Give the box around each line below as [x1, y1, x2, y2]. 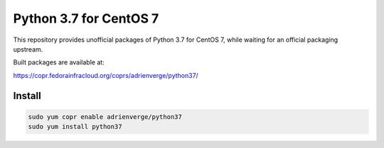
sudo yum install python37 [28, 123, 122, 131]
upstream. [13, 45, 43, 53]
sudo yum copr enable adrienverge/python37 [28, 113, 183, 120]
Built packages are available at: [13, 58, 105, 67]
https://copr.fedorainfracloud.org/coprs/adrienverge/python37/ [13, 71, 198, 79]
